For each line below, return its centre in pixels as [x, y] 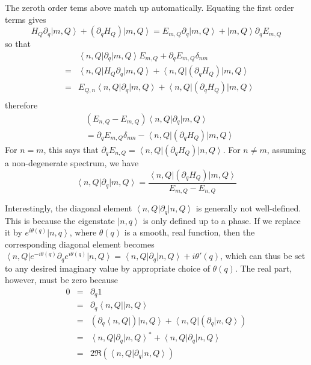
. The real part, [263, 268]
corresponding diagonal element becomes [80, 244]
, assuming [286, 150]
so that [18, 44]
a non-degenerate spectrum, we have [72, 163]
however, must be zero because [62, 280]
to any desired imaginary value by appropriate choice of [107, 268]
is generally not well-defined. [248, 208]
